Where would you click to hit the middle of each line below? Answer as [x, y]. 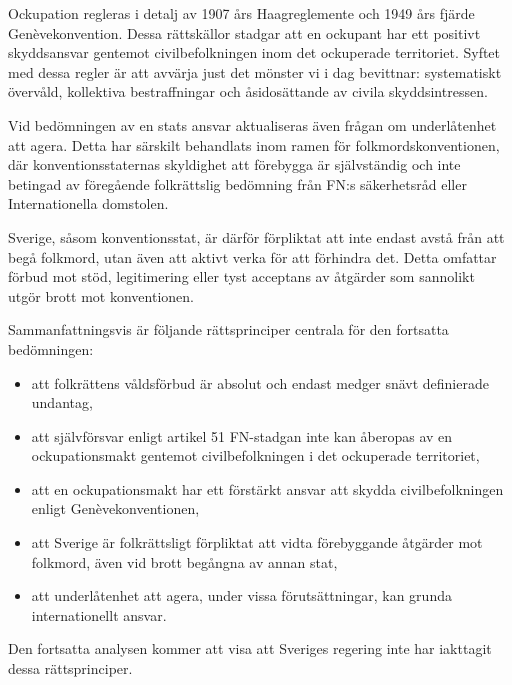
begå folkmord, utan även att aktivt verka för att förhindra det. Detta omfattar [252, 256]
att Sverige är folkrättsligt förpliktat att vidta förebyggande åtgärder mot [257, 542]
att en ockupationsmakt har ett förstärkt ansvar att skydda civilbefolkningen [267, 488]
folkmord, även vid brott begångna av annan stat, [184, 561]
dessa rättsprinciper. [70, 668]
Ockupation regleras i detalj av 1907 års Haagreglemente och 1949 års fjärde [241, 13]
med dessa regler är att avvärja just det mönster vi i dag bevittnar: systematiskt [255, 71]
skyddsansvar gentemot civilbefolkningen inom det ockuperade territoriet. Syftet [254, 52]
